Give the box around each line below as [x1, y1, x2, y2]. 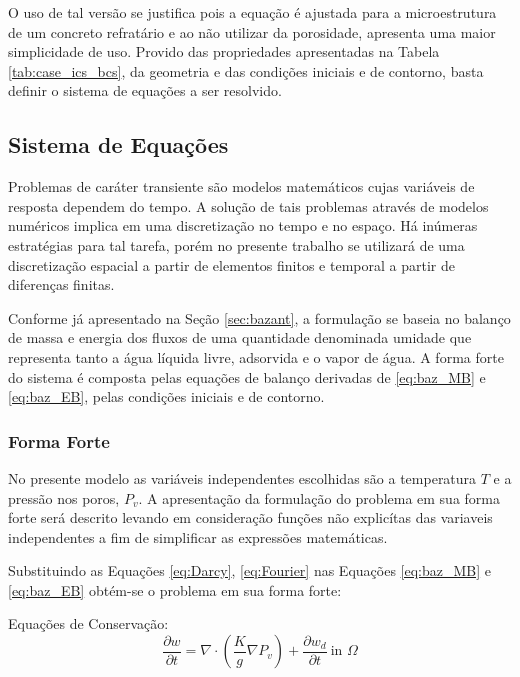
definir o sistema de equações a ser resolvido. [8, 80, 282, 101]
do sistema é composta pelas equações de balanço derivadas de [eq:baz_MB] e [8, 366, 486, 387]
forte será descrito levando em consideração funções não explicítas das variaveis [8, 507, 493, 528]
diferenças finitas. [8, 274, 115, 295]
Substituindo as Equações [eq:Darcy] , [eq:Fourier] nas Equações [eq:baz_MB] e [8, 560, 492, 581]
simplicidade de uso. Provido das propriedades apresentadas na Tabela [8, 41, 440, 62]
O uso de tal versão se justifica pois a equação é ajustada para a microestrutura [8, 2, 497, 22]
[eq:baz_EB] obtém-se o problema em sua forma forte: [8, 579, 342, 600]
